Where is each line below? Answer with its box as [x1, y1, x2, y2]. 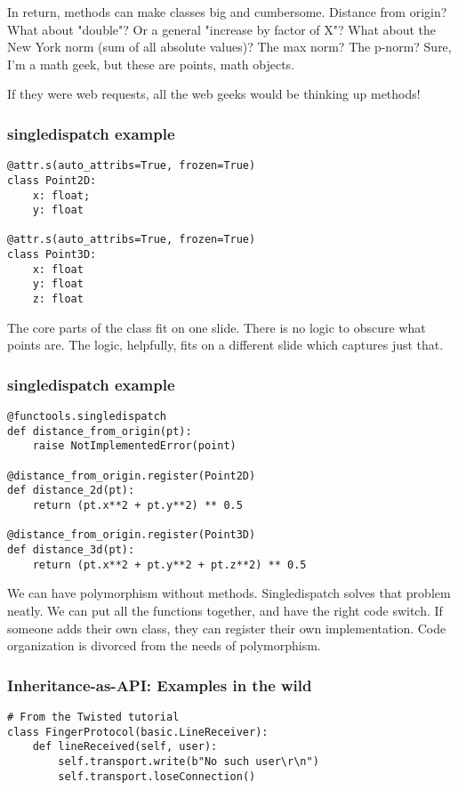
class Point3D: [7, 248, 97, 262]
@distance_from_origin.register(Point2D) [7, 469, 256, 482]
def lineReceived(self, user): [32, 740, 218, 754]
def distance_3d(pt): [7, 544, 135, 557]
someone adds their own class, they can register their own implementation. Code [7, 618, 446, 637]
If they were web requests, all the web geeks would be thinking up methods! [7, 85, 421, 103]
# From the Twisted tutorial [7, 710, 180, 723]
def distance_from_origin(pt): [7, 424, 192, 438]
